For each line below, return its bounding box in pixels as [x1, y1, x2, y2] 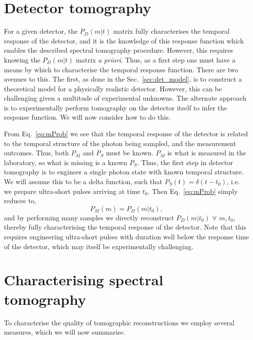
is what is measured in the [167, 148, 246, 158]
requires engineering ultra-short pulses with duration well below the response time [4, 232, 249, 241]
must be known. [106, 148, 154, 158]
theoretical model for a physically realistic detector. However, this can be [4, 83, 222, 93]
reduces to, [4, 195, 37, 206]
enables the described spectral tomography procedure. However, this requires [4, 45, 234, 55]
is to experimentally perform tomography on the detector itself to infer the [4, 102, 227, 112]
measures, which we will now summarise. [4, 327, 125, 337]
